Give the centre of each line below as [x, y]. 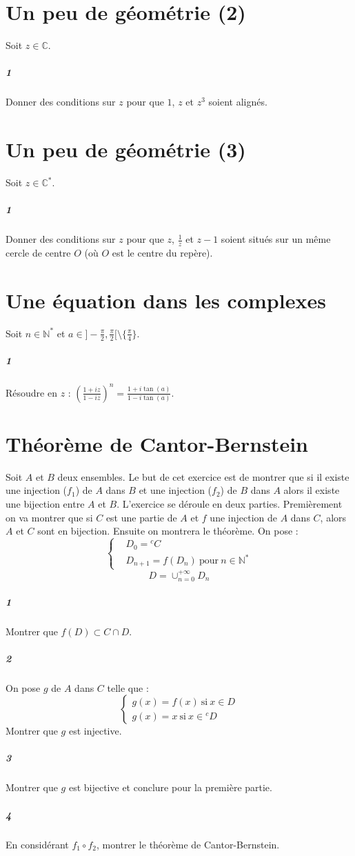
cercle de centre [38, 252]
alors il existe [312, 490]
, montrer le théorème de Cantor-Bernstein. [188, 844]
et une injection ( [175, 490]
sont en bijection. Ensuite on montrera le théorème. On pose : [168, 531]
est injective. [95, 731]
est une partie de [141, 517]
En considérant [37, 844]
